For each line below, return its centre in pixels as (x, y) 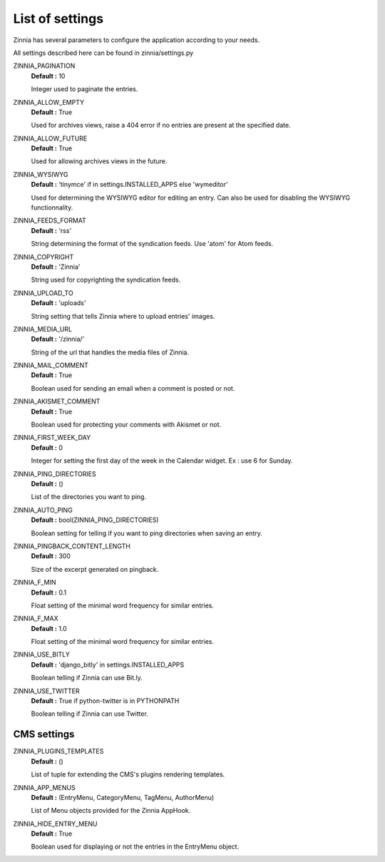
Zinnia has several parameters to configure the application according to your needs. (137, 40)
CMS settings (44, 734)
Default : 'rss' (51, 230)
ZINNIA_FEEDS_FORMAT (50, 220)
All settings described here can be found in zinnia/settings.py (103, 53)
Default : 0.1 (49, 592)
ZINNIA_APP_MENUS (44, 787)
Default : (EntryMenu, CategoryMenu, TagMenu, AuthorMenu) (123, 797)
